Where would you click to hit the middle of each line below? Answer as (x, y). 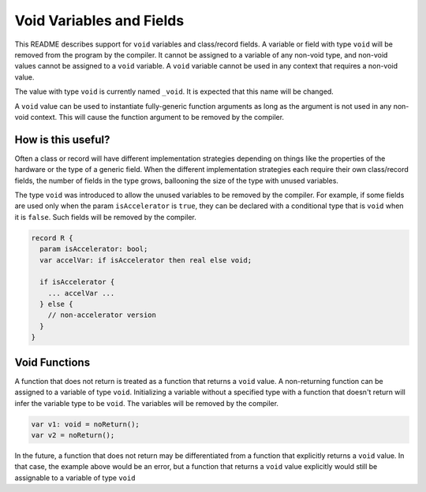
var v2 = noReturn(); (73, 435)
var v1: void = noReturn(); (85, 424)
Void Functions (52, 362)
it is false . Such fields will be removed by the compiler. (106, 217)
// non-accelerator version (102, 315)
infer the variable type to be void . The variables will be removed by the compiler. (147, 403)
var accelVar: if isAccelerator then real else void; (146, 260)
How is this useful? (62, 139)
